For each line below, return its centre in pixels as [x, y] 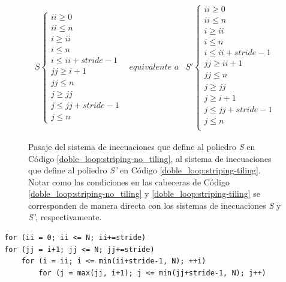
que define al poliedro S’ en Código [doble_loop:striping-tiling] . [144, 170]
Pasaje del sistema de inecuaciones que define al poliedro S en [142, 146]
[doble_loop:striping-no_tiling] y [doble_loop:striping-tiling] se [144, 193]
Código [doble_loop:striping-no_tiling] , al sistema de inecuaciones [150, 158]
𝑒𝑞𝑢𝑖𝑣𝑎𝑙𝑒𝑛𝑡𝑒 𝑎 [154, 67]
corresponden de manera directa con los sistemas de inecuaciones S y [155, 205]
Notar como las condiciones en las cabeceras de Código [129, 181]
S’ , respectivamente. [65, 217]
